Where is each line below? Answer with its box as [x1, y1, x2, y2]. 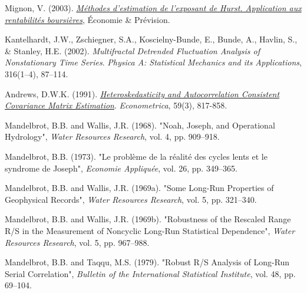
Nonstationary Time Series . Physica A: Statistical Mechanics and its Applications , [5, 56, 302, 68]
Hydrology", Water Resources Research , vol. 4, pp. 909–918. [5, 130, 220, 143]
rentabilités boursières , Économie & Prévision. [5, 13, 170, 25]
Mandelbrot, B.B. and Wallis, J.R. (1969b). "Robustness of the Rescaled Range [5, 213, 291, 225]
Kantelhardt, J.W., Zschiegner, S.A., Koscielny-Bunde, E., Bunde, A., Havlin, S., [5, 33, 298, 45]
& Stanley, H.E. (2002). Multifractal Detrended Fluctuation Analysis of [5, 44, 260, 57]
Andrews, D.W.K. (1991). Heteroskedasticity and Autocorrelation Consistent [5, 87, 280, 100]
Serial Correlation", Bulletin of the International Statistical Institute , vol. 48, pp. [5, 267, 296, 279]
